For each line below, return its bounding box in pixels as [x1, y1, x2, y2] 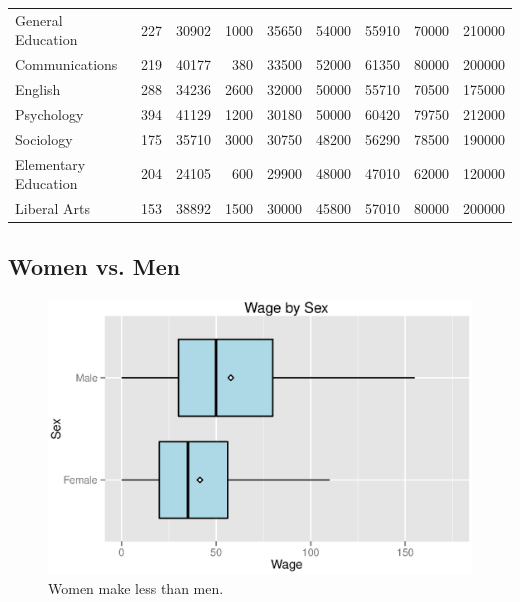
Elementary [15, 153, 86, 174]
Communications [15, 54, 118, 75]
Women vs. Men [8, 251, 181, 282]
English [15, 79, 61, 100]
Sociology [15, 128, 73, 149]
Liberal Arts [15, 198, 91, 218]
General [15, 9, 63, 30]
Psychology [15, 103, 84, 124]
